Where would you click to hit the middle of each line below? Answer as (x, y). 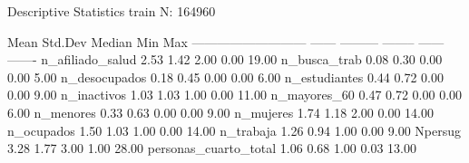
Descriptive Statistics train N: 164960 (112, 11)
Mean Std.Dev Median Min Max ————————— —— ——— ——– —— (226, 41)
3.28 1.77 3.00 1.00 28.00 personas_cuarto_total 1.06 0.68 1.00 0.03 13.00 (212, 148)
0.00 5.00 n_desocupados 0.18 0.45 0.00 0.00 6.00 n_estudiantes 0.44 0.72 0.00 (225, 77)
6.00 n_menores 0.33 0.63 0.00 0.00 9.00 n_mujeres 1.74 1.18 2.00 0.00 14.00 (220, 112)
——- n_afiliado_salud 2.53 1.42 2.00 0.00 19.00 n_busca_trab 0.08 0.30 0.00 (225, 59)
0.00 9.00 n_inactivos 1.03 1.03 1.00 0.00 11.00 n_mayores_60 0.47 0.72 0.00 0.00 (235, 95)
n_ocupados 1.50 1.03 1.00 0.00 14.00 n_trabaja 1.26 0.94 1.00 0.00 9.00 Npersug (234, 130)
